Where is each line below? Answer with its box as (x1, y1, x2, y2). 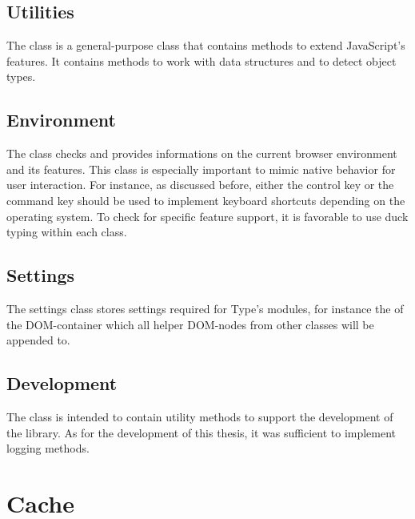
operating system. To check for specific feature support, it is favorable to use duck (6, 207, 409, 224)
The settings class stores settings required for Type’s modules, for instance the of (6, 300, 404, 316)
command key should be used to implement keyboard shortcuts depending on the (6, 191, 405, 208)
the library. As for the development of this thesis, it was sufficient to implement (6, 424, 397, 441)
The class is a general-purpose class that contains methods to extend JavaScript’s (6, 37, 405, 54)
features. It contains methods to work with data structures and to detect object (6, 52, 397, 69)
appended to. (6, 332, 70, 348)
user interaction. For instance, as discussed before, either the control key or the (6, 176, 394, 193)
